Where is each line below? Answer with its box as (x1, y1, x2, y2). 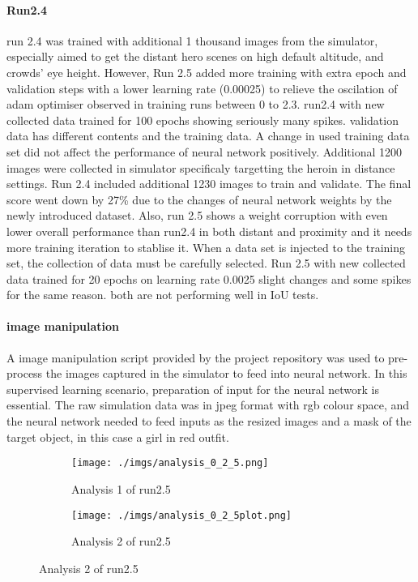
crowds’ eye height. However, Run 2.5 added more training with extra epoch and (6, 63, 407, 80)
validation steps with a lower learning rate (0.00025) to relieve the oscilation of (6, 79, 398, 96)
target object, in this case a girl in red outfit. (6, 428, 229, 445)
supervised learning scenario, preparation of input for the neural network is (6, 380, 379, 397)
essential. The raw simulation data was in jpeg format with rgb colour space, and (6, 396, 410, 413)
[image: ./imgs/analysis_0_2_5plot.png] (71, 509, 292, 521)
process (6, 365, 43, 382)
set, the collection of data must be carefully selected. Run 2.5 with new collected (6, 255, 406, 272)
